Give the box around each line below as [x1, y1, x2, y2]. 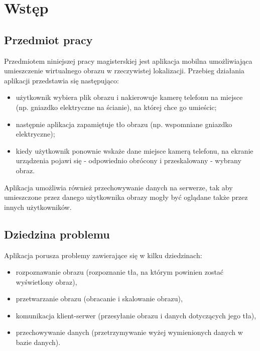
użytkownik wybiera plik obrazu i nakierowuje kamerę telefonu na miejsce [16, 92, 243, 102]
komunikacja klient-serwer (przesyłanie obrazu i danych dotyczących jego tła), [16, 310, 256, 320]
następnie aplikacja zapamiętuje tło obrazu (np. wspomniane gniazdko [16, 119, 232, 129]
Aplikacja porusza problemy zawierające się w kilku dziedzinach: [4, 250, 202, 260]
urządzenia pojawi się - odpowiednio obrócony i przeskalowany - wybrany [16, 155, 241, 166]
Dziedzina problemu [4, 226, 110, 242]
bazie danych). [16, 337, 61, 347]
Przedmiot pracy [4, 32, 93, 47]
